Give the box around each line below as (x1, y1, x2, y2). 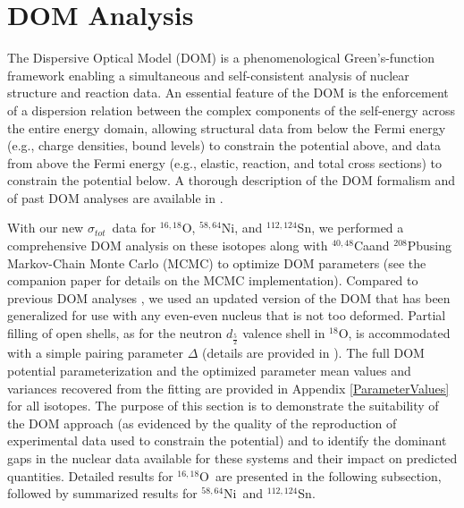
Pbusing (407, 236, 452, 255)
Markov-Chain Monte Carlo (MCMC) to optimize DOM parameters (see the (7, 253, 426, 272)
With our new (7, 218, 84, 237)
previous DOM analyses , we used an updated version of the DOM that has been (7, 288, 451, 307)
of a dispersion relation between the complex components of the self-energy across (7, 100, 456, 119)
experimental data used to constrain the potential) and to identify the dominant (7, 431, 447, 450)
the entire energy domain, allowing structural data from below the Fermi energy (7, 118, 446, 137)
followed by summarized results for (7, 484, 198, 503)
